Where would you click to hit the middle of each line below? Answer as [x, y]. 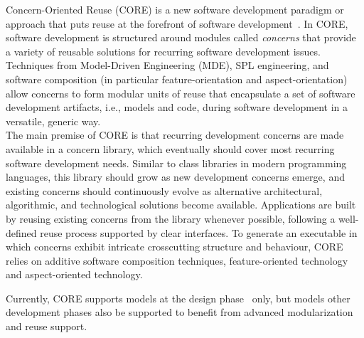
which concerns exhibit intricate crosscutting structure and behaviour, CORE [175, 247]
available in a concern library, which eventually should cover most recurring [170, 148]
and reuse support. [47, 326]
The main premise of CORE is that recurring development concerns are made [175, 135]
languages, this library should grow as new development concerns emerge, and [175, 177]
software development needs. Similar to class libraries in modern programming [176, 163]
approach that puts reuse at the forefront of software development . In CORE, [177, 23]
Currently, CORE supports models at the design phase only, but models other [178, 298]
